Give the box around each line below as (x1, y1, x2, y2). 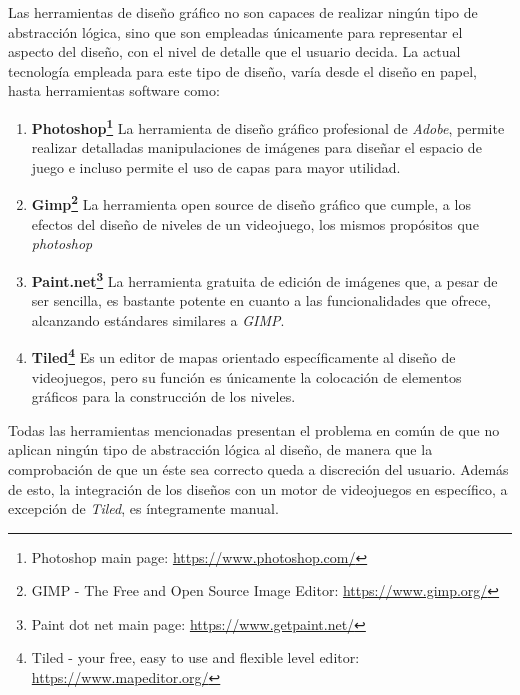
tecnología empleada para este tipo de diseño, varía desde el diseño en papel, (8, 60, 477, 81)
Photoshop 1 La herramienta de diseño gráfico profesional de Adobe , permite (31, 114, 505, 138)
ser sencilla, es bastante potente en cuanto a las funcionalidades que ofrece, (31, 290, 491, 311)
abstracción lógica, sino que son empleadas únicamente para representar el (8, 21, 463, 42)
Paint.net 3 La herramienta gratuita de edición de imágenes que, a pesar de (31, 267, 498, 291)
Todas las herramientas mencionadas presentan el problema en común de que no (8, 419, 500, 440)
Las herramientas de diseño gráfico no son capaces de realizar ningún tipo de (8, 2, 478, 22)
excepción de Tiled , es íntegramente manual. (8, 498, 279, 519)
